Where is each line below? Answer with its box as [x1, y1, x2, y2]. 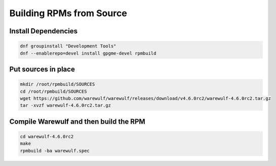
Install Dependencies [9, 27, 78, 35]
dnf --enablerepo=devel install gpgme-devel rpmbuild [20, 50, 156, 56]
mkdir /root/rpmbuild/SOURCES [20, 81, 95, 87]
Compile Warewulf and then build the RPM [9, 117, 145, 126]
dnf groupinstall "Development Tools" [20, 43, 116, 49]
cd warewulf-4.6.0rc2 [20, 134, 74, 139]
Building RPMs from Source [9, 8, 128, 19]
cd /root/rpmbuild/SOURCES [20, 88, 87, 94]
